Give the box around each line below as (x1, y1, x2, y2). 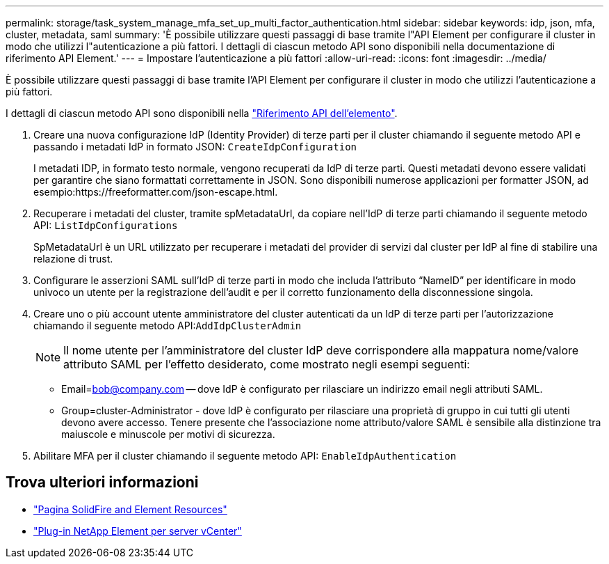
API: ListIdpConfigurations (33, 219, 178, 231)
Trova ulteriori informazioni (6, 473, 199, 492)
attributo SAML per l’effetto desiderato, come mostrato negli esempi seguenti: (63, 357, 470, 371)
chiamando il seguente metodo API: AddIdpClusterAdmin (33, 320, 302, 331)
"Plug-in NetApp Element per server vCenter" (33, 524, 242, 537)
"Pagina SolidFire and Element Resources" (33, 503, 227, 515)
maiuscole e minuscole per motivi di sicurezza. (61, 428, 275, 440)
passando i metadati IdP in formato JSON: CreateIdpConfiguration (33, 141, 357, 152)
